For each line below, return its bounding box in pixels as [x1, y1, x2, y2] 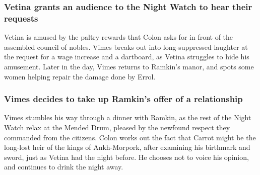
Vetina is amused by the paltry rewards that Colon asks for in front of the [4, 32, 233, 42]
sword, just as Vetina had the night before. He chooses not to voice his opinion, [4, 151, 249, 162]
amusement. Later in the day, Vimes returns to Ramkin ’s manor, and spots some [4, 61, 254, 71]
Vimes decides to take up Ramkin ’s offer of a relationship [4, 93, 243, 105]
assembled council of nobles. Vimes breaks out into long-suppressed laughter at [4, 41, 248, 52]
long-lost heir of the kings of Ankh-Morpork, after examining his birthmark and [4, 142, 250, 152]
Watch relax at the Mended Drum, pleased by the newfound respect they [4, 122, 230, 132]
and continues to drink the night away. [4, 161, 123, 172]
